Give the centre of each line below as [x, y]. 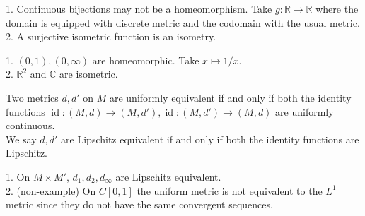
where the [337, 8]
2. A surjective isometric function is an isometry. [111, 36]
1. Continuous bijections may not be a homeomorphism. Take [139, 8]
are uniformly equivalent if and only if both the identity [230, 97]
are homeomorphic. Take [146, 60]
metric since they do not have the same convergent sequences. [139, 204]
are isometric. [89, 74]
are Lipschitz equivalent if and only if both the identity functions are [210, 139]
